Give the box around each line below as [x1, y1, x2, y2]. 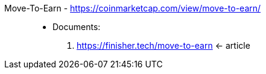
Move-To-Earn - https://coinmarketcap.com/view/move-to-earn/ [4, 3, 261, 13]
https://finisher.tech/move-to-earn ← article [77, 40, 250, 51]
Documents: [52, 22, 101, 32]
